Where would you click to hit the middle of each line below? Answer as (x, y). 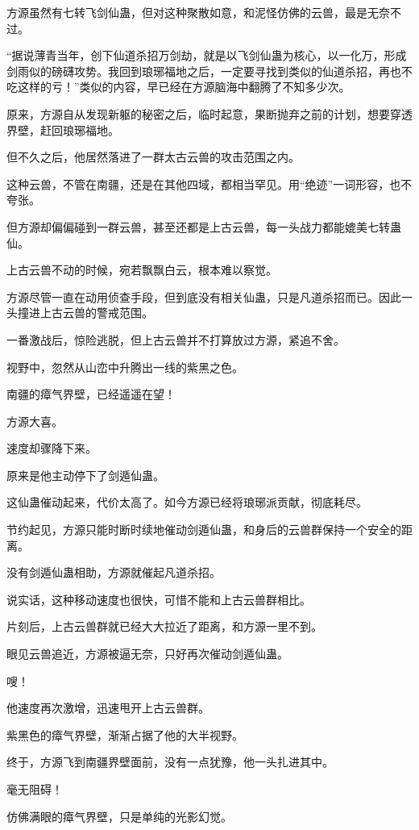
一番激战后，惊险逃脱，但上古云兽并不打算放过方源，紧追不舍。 (176, 339)
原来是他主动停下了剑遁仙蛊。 (85, 475)
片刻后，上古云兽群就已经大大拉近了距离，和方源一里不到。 (164, 626)
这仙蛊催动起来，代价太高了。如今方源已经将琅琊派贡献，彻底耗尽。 (187, 502)
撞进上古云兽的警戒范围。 (85, 313)
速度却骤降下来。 (52, 448)
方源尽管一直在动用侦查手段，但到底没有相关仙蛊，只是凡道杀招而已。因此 (204, 296)
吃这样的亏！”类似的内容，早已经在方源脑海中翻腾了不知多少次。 (178, 87)
